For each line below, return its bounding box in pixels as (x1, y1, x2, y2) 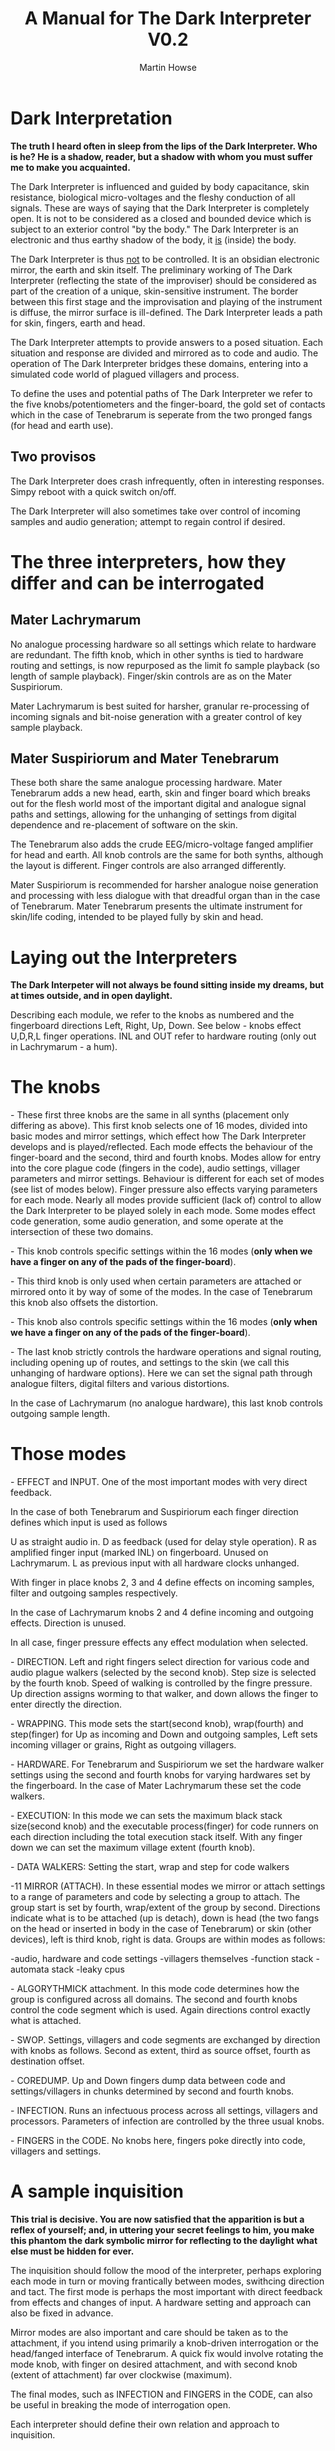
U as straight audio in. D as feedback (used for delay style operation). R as (10, 1536, 317, 1548)
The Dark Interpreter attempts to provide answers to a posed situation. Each (10, 336, 324, 348)
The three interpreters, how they (10, 550, 287, 573)
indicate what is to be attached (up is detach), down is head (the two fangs (10, 1912, 320, 1924)
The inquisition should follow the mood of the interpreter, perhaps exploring (10, 2265, 322, 2277)
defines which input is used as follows (10, 1517, 168, 1529)
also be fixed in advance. (10, 2307, 114, 2319)
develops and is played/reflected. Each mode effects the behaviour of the (10, 1141, 313, 1153)
